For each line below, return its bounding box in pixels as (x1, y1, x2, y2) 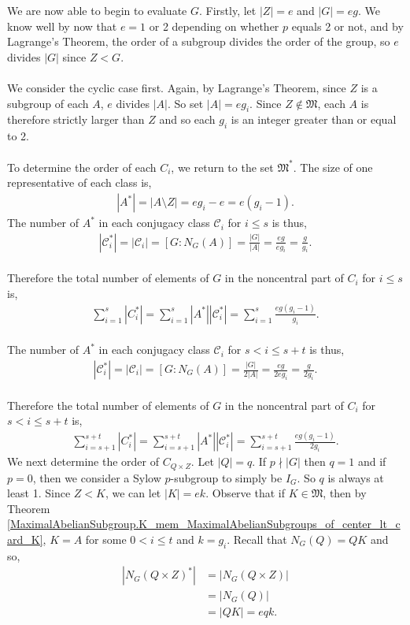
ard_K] (7, 530, 43, 547)
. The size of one (293, 158, 373, 175)
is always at (327, 469, 384, 485)
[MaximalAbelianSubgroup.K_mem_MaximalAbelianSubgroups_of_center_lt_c (7, 515, 401, 532)
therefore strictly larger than (7, 111, 145, 128)
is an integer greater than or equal (231, 111, 397, 128)
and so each (159, 111, 216, 128)
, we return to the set (171, 158, 274, 175)
